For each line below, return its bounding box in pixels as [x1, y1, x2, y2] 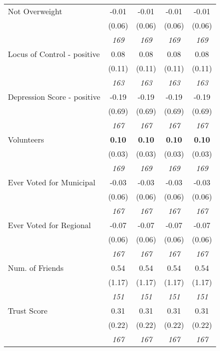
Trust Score [8, 305, 48, 316]
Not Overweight [8, 5, 62, 17]
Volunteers [8, 134, 44, 145]
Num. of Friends [8, 262, 64, 273]
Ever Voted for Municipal [8, 176, 96, 188]
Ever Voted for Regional [8, 219, 91, 231]
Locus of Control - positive [8, 48, 100, 59]
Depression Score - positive [8, 91, 101, 102]
